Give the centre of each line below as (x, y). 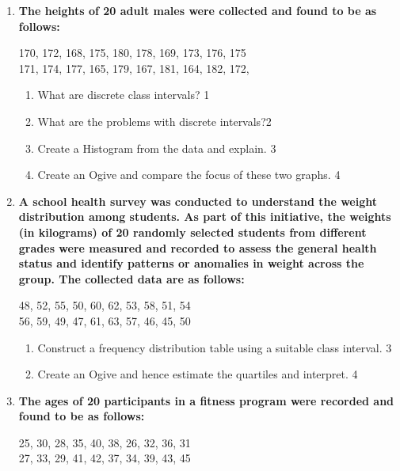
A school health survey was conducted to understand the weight (198, 201)
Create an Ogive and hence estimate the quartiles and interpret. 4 (198, 374)
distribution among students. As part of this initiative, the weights (205, 217)
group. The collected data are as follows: (131, 278)
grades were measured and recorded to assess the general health (198, 247)
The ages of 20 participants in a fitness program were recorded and (206, 400)
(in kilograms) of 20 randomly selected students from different (192, 232)
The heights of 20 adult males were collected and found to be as (198, 10)
